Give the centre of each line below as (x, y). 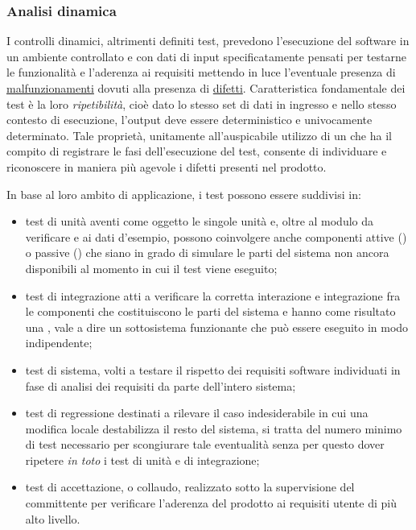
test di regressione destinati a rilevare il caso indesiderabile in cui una (197, 413)
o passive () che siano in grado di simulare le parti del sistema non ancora (207, 253)
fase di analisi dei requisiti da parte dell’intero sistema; (161, 385)
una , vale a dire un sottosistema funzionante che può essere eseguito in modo (217, 327)
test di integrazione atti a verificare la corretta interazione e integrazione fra (213, 295)
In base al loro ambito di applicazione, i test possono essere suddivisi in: (184, 194)
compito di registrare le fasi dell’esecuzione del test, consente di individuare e (197, 151)
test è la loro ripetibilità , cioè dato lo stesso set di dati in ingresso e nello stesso (202, 104)
